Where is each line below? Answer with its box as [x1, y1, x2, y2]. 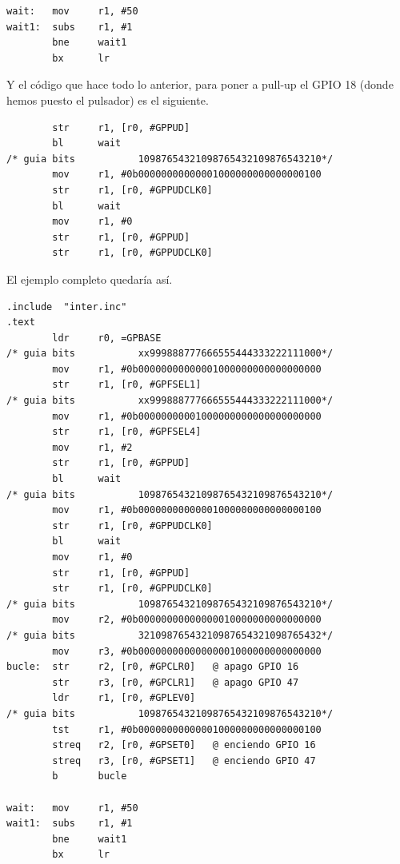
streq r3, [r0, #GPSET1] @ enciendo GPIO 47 [52, 755, 316, 766]
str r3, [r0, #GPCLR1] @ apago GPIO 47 [52, 676, 299, 688]
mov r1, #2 [52, 441, 133, 453]
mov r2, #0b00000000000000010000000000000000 [52, 614, 322, 626]
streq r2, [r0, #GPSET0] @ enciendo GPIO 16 [52, 739, 316, 751]
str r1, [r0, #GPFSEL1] [52, 379, 202, 391]
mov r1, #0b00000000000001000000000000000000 [52, 363, 322, 375]
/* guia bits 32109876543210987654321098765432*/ [6, 629, 334, 641]
